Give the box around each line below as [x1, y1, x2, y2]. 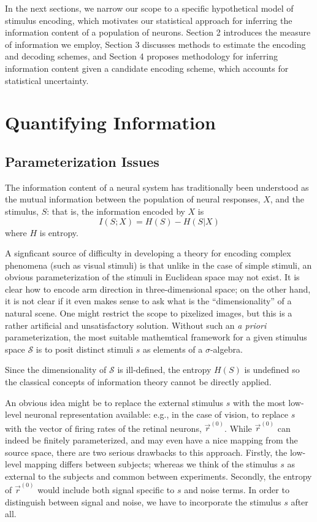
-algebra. [210, 342, 243, 355]
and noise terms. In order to [184, 483, 289, 496]
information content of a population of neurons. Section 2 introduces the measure [5, 26, 311, 39]
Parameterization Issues [5, 152, 159, 171]
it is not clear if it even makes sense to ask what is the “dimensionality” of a [5, 294, 292, 307]
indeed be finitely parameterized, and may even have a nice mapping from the [5, 434, 298, 447]
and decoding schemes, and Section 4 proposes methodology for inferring [5, 50, 278, 63]
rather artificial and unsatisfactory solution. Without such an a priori [5, 318, 267, 331]
